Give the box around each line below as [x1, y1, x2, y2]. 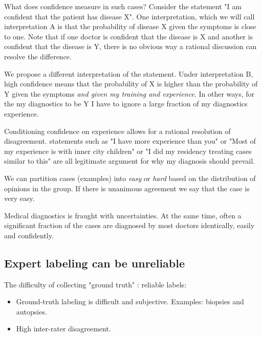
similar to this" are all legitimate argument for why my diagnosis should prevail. [4, 155, 255, 166]
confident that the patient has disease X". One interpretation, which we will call [4, 11, 255, 21]
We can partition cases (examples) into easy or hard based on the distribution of [4, 172, 256, 183]
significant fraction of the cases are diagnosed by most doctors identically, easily [4, 220, 255, 231]
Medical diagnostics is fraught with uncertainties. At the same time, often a [4, 210, 242, 220]
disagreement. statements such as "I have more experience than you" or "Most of [4, 136, 256, 146]
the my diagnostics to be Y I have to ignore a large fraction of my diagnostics [4, 98, 248, 109]
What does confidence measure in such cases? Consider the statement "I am [4, 1, 242, 11]
